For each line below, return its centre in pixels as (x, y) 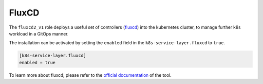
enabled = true (37, 62)
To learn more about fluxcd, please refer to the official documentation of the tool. (90, 75)
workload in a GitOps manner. (39, 34)
